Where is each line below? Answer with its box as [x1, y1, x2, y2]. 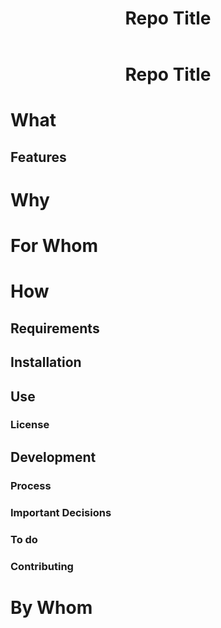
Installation [10, 354, 82, 371]
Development [10, 448, 97, 466]
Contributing [10, 559, 74, 573]
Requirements [10, 320, 100, 337]
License [10, 418, 50, 432]
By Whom [10, 596, 93, 619]
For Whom [10, 235, 99, 257]
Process [10, 478, 52, 492]
